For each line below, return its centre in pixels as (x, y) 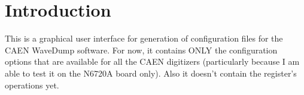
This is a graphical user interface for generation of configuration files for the (144, 38)
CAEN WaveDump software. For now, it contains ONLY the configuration (141, 50)
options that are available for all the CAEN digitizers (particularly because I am (152, 61)
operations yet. (32, 85)
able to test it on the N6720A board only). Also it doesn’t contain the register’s (151, 73)
